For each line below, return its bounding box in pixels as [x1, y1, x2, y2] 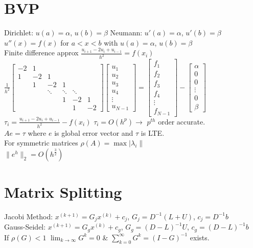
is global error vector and [54, 127, 133, 138]
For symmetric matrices [4, 137, 78, 148]
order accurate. [158, 116, 205, 127]
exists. [190, 232, 210, 242]
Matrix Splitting [4, 181, 122, 202]
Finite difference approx [4, 47, 79, 58]
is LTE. [141, 127, 165, 138]
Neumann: [110, 27, 143, 38]
